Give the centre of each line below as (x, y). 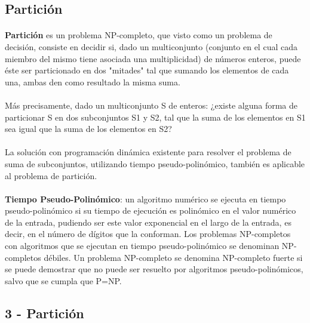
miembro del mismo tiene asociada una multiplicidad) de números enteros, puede (153, 58)
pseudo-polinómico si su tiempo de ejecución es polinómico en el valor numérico (151, 210)
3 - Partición (44, 313)
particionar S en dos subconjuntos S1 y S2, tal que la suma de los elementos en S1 (155, 117)
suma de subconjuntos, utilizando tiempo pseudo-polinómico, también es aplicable (155, 163)
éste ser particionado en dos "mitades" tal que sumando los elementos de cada (147, 70)
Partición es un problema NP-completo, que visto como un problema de (139, 35)
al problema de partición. (51, 175)
